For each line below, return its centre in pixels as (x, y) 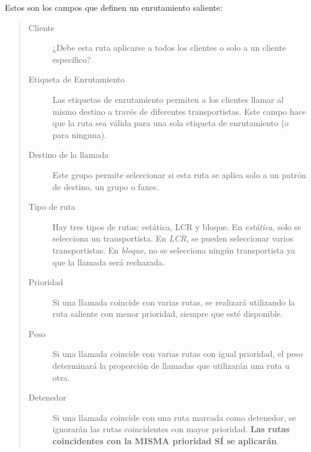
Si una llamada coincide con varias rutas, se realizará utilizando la (174, 302)
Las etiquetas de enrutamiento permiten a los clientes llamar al (168, 99)
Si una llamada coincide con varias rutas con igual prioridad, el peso (177, 354)
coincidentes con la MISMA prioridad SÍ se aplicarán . (166, 441)
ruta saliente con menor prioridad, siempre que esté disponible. (167, 314)
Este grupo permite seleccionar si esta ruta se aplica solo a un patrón (179, 174)
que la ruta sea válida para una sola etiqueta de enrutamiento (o (170, 123)
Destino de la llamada (68, 155)
